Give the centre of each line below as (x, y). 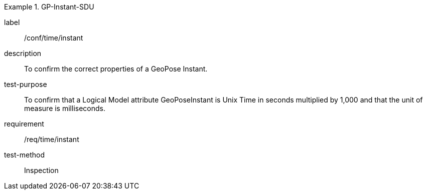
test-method (24, 155)
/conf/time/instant (54, 38)
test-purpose (26, 84)
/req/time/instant (52, 139)
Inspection (41, 170)
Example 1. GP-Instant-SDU (49, 7)
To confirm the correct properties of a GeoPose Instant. (116, 69)
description (23, 53)
